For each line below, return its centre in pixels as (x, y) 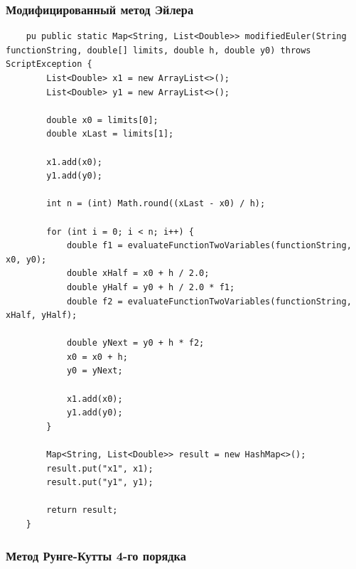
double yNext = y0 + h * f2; (135, 343)
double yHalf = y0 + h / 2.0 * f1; (151, 287)
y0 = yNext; (95, 371)
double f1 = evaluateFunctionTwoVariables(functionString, (209, 246)
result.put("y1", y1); (100, 483)
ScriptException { (49, 64)
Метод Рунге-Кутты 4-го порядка (96, 555)
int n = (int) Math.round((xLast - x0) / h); (156, 204)
